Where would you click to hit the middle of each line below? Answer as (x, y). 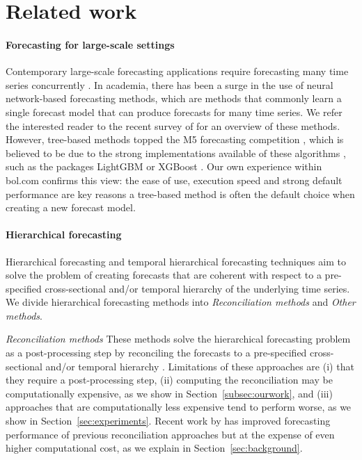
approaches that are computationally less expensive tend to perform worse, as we (179, 407)
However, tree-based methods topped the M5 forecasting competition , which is (175, 139)
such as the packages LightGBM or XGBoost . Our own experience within (164, 166)
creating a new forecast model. (71, 207)
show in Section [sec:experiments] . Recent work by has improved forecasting (168, 421)
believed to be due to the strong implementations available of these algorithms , (176, 153)
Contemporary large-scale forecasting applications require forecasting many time (177, 71)
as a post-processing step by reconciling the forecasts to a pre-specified (156, 353)
